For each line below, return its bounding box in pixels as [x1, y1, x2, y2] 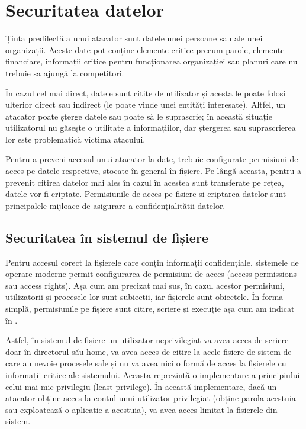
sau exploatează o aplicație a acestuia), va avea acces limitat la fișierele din [5, 403, 278, 415]
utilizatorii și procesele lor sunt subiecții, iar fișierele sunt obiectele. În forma [5, 291, 284, 303]
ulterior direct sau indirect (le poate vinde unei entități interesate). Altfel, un [5, 98, 286, 111]
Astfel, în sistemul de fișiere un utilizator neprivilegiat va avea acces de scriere [5, 334, 289, 346]
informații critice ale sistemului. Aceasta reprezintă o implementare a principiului [5, 368, 300, 380]
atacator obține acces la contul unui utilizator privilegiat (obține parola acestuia [5, 392, 296, 404]
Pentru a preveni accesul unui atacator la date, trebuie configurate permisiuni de [5, 153, 298, 165]
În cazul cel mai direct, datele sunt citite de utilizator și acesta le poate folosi [5, 86, 286, 99]
